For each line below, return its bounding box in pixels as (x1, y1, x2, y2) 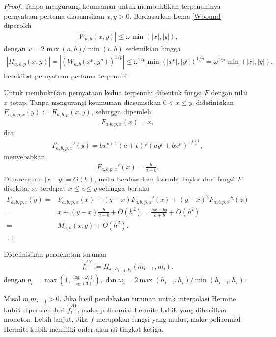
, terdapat (36, 183, 66, 193)
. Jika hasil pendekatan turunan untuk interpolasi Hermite (59, 293, 236, 304)
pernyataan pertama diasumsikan (4, 10, 105, 21)
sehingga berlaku (99, 183, 150, 193)
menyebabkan (4, 151, 45, 161)
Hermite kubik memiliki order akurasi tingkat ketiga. (4, 323, 164, 334)
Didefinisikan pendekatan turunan (4, 248, 107, 259)
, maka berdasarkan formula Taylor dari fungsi (94, 173, 235, 183)
